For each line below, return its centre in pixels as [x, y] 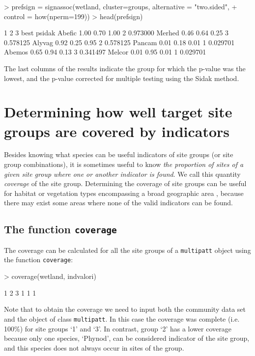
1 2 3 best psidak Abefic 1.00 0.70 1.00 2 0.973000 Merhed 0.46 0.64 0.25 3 [116, 33]
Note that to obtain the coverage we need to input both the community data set [125, 309]
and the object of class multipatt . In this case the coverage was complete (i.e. [122, 318]
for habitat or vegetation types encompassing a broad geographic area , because [124, 193]
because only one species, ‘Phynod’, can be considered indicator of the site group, [127, 338]
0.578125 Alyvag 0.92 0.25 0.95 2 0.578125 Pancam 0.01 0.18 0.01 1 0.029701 [119, 42]
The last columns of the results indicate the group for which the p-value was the [125, 68]
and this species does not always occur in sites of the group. [94, 347]
